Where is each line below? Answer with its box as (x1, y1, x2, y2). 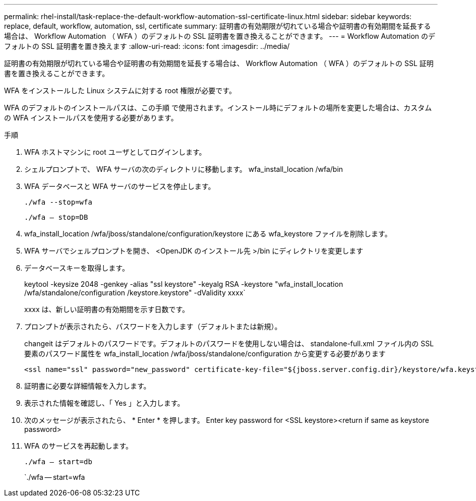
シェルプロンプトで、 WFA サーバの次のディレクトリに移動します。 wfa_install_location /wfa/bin (24, 165, 343, 173)
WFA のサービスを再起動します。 (24, 442, 133, 450)
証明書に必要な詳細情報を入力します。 (24, 382, 151, 390)
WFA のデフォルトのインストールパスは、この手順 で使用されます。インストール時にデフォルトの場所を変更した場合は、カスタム (4, 103, 432, 112)
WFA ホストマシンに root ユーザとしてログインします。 (24, 148, 206, 156)
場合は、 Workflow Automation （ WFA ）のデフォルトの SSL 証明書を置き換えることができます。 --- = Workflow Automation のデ (4, 32, 436, 40)
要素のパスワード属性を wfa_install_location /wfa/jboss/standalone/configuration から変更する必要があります (24, 349, 386, 358)
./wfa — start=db (24, 458, 92, 466)
